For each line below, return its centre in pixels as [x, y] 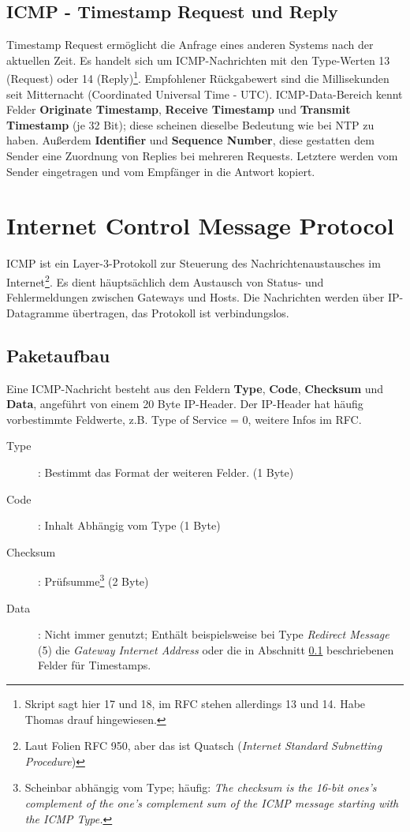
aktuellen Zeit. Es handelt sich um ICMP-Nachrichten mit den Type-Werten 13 [198, 60]
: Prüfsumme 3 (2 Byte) [93, 580]
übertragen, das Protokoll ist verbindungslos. [181, 312]
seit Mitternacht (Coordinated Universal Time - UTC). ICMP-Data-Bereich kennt [205, 94]
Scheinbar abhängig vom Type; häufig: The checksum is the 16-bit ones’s [201, 787]
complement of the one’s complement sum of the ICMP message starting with [212, 802]
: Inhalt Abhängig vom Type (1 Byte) [129, 525]
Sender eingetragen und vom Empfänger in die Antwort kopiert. [161, 171]
